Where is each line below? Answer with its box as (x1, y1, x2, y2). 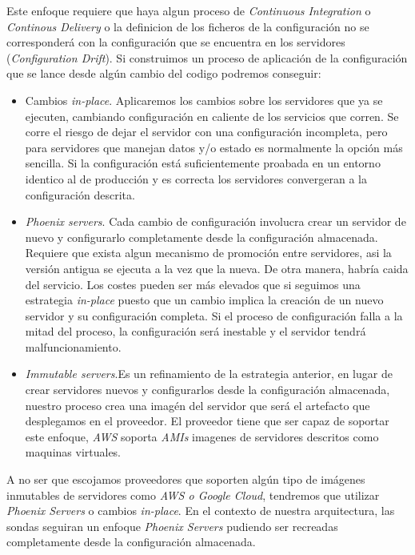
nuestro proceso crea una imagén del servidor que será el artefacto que (25, 396, 370, 413)
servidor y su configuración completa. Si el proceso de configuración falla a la (25, 307, 403, 324)
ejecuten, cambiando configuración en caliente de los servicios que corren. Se (25, 107, 399, 124)
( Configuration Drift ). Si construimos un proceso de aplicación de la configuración (6, 49, 408, 66)
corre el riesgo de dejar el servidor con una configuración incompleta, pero (25, 123, 388, 140)
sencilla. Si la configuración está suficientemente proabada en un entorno (25, 155, 381, 171)
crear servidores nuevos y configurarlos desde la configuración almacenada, (25, 381, 390, 398)
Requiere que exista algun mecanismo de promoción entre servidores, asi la (25, 244, 392, 261)
